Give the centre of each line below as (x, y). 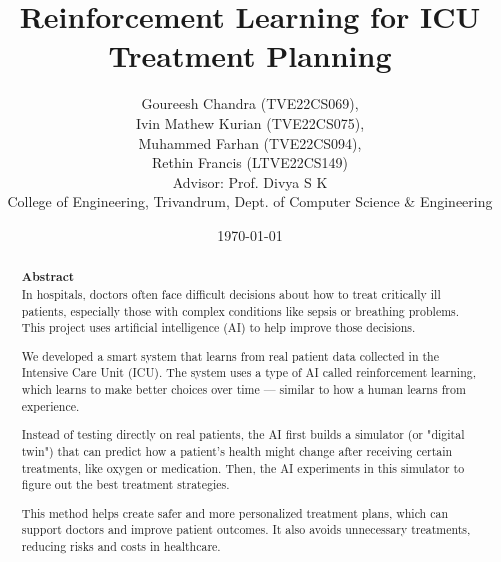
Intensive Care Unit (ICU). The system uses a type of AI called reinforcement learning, (249, 372)
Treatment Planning (250, 55)
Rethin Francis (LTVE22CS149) (250, 162)
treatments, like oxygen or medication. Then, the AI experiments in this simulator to (243, 467)
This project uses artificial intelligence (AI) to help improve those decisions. (218, 327)
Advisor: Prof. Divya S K (250, 181)
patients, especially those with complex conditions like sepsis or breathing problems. (240, 310)
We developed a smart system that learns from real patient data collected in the (230, 355)
